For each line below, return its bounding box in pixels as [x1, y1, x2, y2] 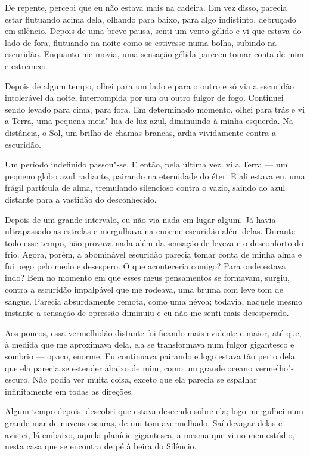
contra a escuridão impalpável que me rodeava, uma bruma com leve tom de [5, 283, 283, 296]
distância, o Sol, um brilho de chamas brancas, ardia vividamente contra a [5, 126, 277, 138]
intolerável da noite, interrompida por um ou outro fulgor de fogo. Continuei [5, 91, 284, 104]
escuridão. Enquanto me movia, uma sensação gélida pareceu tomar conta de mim [5, 48, 304, 60]
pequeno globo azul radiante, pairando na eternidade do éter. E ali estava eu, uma [5, 169, 305, 182]
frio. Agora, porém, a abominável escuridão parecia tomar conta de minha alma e [5, 248, 302, 260]
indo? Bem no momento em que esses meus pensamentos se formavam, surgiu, [5, 271, 290, 284]
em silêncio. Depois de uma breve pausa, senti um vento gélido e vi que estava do [5, 24, 302, 37]
